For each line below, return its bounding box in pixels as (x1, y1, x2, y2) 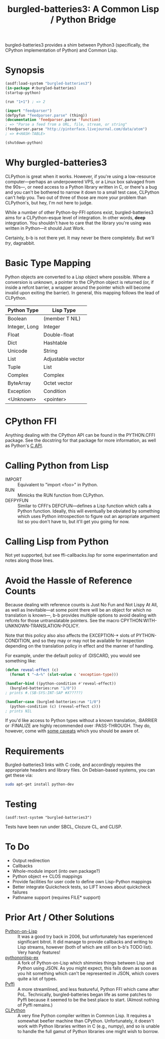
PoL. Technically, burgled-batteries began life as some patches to (17, 991, 152, 997)
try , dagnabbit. (5, 240, 36, 246)
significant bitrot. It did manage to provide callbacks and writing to (17, 939, 153, 945)
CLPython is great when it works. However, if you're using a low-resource (5, 173, 156, 179)
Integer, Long (7, 323, 39, 330)
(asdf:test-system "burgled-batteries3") (5, 815, 92, 820)
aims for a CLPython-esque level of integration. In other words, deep (5, 214, 146, 220)
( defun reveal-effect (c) (5, 667, 58, 673)
